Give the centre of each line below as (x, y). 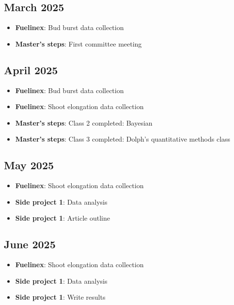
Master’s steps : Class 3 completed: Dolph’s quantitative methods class (123, 139)
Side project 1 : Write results (60, 297)
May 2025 (29, 165)
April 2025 (31, 70)
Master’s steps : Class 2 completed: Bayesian (84, 122)
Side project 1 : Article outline (62, 218)
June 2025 (30, 244)
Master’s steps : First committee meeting (78, 43)
